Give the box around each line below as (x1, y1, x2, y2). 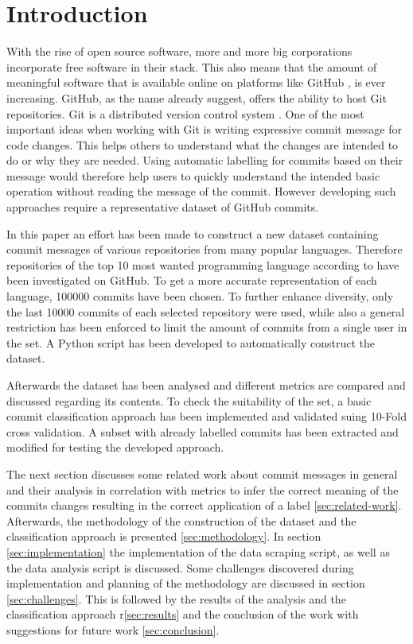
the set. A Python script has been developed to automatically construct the (6, 334, 375, 351)
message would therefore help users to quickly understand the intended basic (6, 167, 380, 184)
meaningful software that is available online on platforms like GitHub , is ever (6, 74, 386, 91)
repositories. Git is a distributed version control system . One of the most (6, 105, 364, 122)
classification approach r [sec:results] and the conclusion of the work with (6, 606, 359, 623)
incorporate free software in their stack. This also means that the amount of (6, 58, 377, 75)
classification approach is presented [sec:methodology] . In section (6, 528, 321, 545)
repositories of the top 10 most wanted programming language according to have (6, 256, 399, 273)
